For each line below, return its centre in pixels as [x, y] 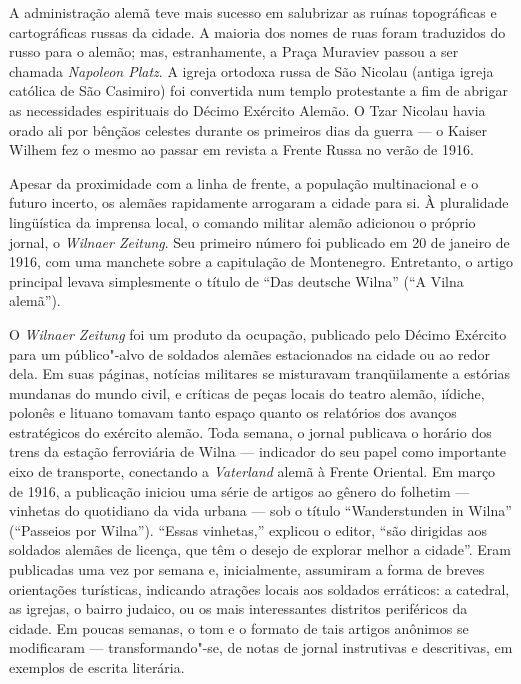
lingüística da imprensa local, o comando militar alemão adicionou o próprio [242, 221]
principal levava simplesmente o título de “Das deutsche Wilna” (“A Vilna [236, 280]
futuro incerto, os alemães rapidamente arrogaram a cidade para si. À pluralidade [259, 202]
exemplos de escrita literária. [97, 667]
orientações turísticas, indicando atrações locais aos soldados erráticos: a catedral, [259, 588]
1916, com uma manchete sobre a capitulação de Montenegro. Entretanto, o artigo [261, 261]
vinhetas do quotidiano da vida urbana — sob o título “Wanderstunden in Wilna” [260, 510]
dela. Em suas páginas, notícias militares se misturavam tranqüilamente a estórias [260, 373]
